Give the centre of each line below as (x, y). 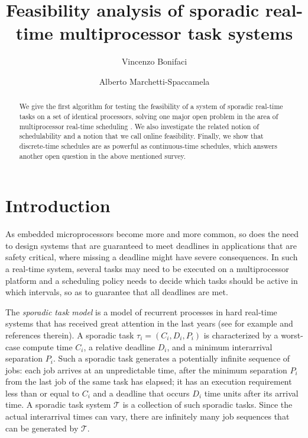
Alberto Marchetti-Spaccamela (154, 81)
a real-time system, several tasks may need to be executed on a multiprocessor (147, 268)
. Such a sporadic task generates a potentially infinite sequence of (171, 358)
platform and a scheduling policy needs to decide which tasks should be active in (152, 280)
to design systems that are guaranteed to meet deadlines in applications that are (151, 245)
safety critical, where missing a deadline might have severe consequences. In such (152, 257)
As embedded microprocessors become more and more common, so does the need (152, 234)
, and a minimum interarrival (220, 346)
